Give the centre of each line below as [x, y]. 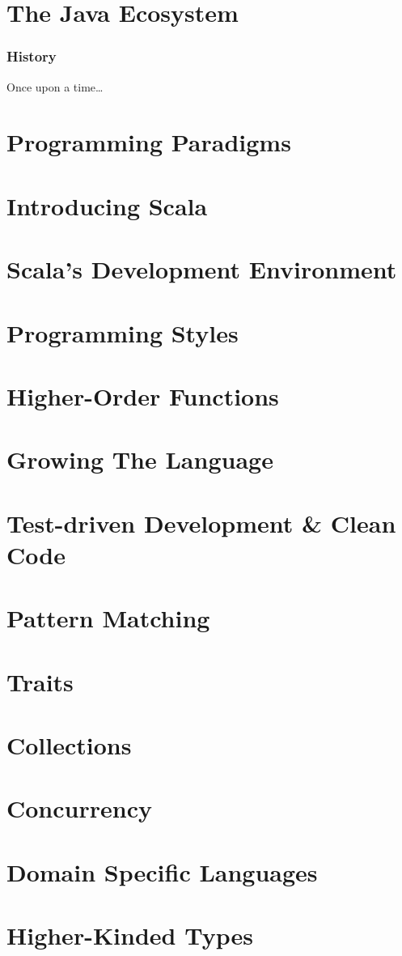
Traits [40, 681]
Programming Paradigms [149, 142]
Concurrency [79, 808]
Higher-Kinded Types [130, 935]
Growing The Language [140, 459]
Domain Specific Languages [162, 871]
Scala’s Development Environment [202, 269]
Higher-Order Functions [143, 395]
